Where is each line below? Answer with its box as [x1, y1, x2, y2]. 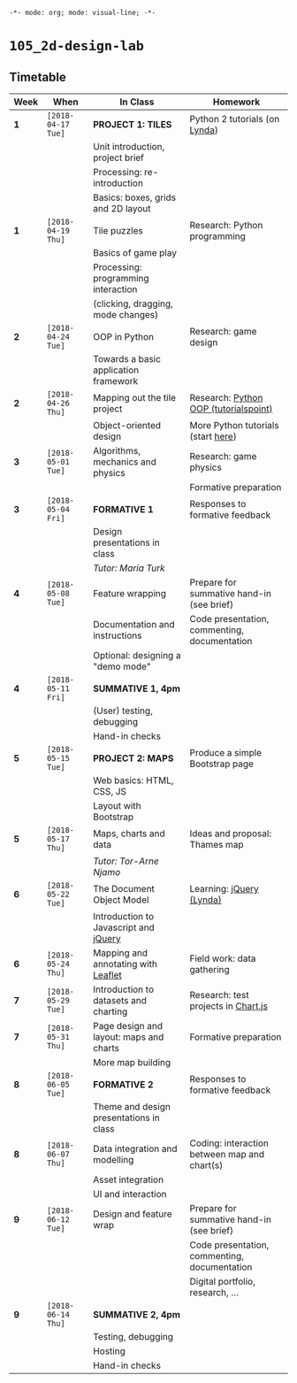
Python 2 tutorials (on [189, 113, 280, 125]
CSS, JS [92, 786, 126, 797]
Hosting [92, 1345, 126, 1357]
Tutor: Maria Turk [92, 562, 165, 574]
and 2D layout [92, 203, 151, 214]
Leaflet [92, 969, 122, 981]
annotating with [92, 958, 157, 970]
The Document [92, 883, 155, 895]
